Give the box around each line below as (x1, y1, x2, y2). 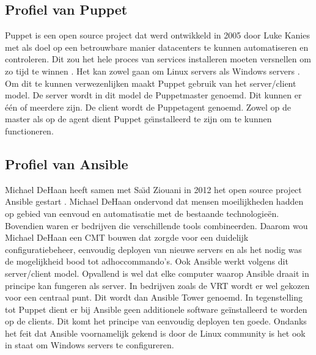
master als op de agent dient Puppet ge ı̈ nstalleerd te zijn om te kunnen (5, 112, 272, 125)
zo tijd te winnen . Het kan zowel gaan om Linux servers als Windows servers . (5, 64, 300, 77)
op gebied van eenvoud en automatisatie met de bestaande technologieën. (5, 207, 279, 219)
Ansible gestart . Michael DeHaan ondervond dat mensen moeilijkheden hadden (5, 195, 304, 208)
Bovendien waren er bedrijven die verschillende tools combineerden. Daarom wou (5, 219, 308, 232)
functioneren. (5, 124, 54, 137)
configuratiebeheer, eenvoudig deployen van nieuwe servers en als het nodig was (5, 243, 302, 255)
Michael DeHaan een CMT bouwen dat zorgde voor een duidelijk (5, 231, 249, 244)
